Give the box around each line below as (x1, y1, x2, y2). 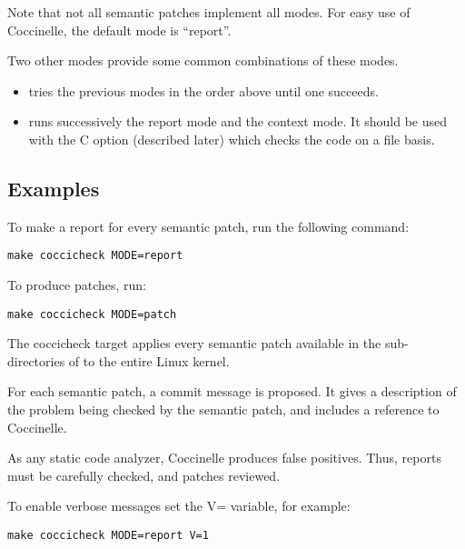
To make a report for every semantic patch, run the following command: (7, 216, 410, 235)
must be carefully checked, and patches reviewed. (7, 465, 281, 484)
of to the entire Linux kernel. (68, 351, 230, 370)
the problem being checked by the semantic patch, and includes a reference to (7, 400, 440, 419)
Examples (7, 174, 100, 202)
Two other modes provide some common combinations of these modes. (7, 51, 399, 70)
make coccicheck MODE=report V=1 (7, 529, 209, 543)
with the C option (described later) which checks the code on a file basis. (28, 129, 435, 148)
